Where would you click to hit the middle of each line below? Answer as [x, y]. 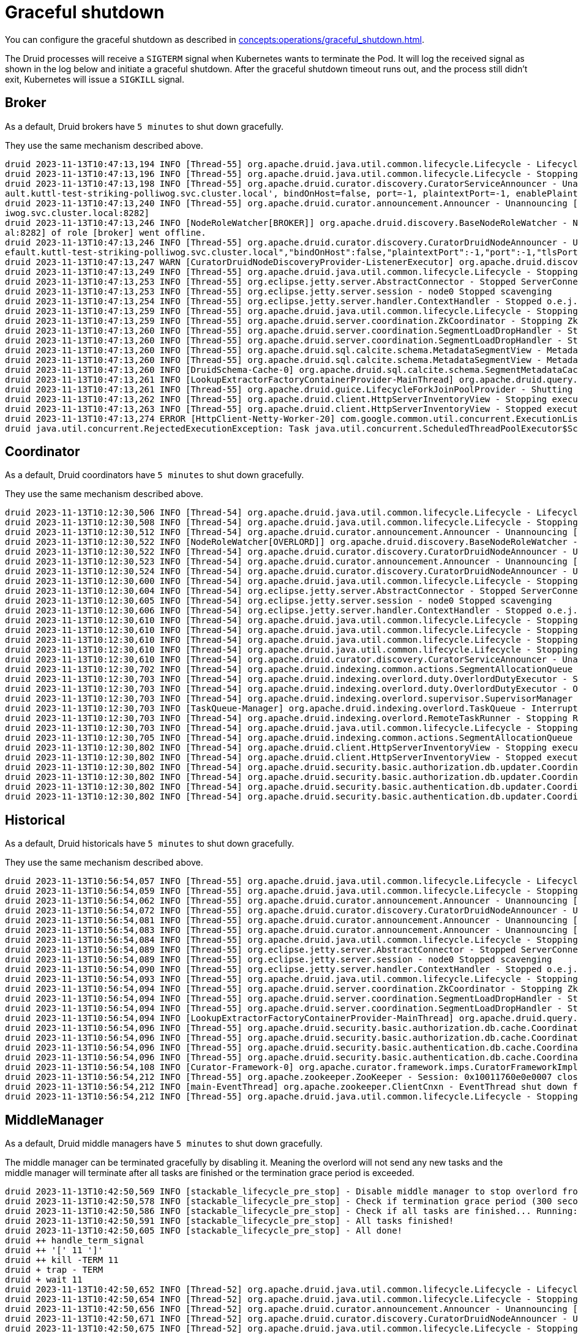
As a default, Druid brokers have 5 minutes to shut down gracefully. [144, 126]
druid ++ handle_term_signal [75, 1241]
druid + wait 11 [44, 1280]
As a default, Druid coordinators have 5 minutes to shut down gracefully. [155, 475]
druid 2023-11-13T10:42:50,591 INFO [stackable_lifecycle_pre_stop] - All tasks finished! [230, 1221]
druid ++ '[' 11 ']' [54, 1250]
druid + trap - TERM [54, 1270]
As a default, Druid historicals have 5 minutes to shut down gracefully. [150, 844]
